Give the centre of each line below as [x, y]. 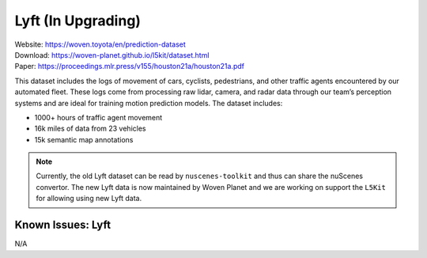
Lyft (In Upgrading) [78, 21]
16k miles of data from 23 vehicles [90, 129]
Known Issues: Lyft [63, 225]
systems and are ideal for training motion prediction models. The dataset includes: [149, 103]
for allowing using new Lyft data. [89, 199]
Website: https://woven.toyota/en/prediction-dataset [100, 44]
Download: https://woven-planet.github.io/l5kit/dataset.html [112, 55]
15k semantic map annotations [84, 139]
